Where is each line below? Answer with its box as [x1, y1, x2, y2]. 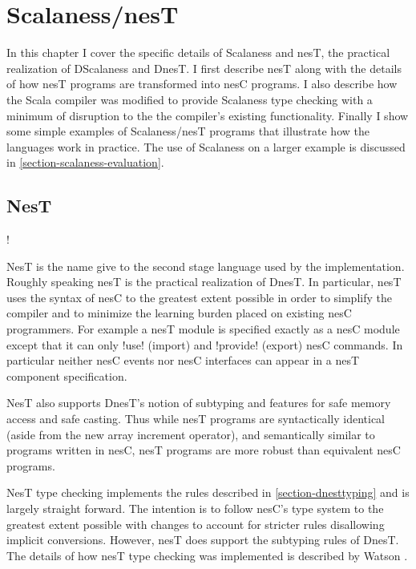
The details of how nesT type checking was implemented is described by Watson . [6, 547, 408, 563]
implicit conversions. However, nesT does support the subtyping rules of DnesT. [6, 531, 399, 548]
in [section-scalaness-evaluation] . [6, 154, 164, 171]
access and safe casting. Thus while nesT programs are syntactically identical [6, 410, 386, 427]
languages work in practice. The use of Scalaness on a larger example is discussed [6, 138, 406, 155]
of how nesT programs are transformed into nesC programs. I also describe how [6, 75, 398, 92]
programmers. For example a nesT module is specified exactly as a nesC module [6, 321, 400, 337]
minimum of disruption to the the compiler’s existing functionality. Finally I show [6, 107, 409, 123]
